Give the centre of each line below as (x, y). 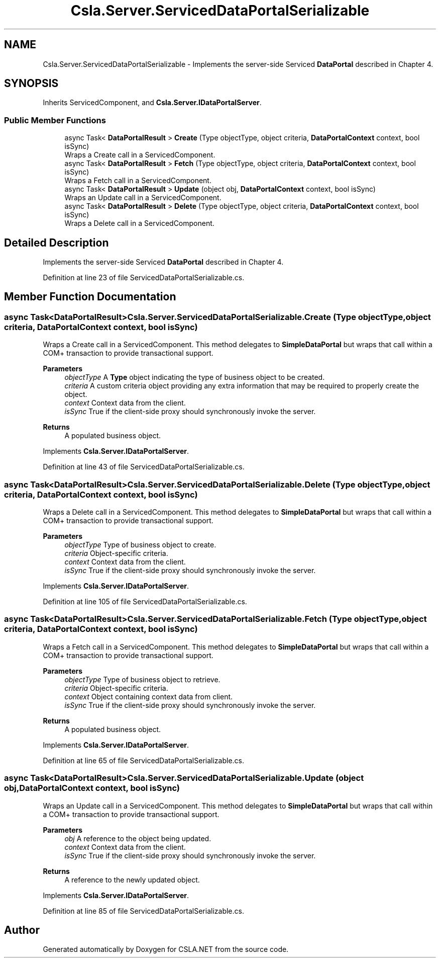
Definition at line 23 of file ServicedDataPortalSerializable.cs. (144, 278)
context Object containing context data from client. (149, 696)
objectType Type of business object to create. (140, 545)
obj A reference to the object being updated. (138, 838)
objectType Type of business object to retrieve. (142, 679)
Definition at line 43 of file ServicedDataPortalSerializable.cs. (144, 467)
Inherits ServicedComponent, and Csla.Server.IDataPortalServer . (152, 103)
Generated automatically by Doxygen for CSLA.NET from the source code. (166, 949)
